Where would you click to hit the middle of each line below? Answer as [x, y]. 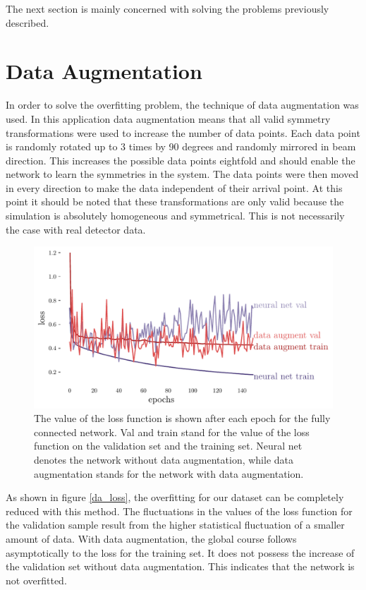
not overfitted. [36, 580]
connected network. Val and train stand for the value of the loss [172, 432]
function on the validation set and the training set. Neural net [168, 446]
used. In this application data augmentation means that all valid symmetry [168, 118]
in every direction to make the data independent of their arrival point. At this [174, 187]
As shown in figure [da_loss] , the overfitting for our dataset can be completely [175, 497]
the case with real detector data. [76, 229]
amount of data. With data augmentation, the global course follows [151, 538]
